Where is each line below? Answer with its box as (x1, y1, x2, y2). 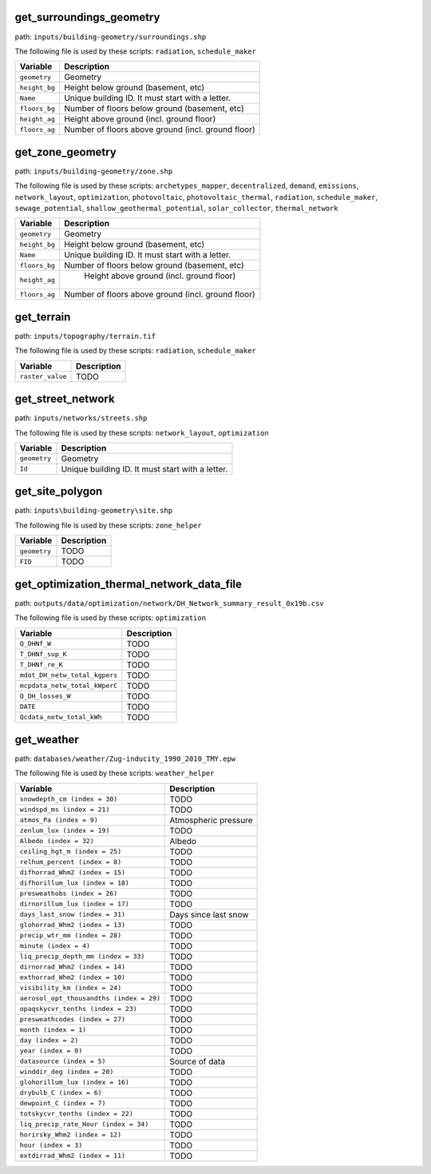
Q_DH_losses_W (19, 692, 71, 701)
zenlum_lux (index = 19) (19, 826, 110, 835)
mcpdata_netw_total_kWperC (19, 682, 118, 690)
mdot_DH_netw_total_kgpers (19, 671, 118, 679)
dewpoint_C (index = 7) (19, 1099, 106, 1108)
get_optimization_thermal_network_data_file (14, 577, 243, 591)
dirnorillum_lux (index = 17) (19, 900, 129, 909)
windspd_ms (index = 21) (19, 806, 110, 814)
